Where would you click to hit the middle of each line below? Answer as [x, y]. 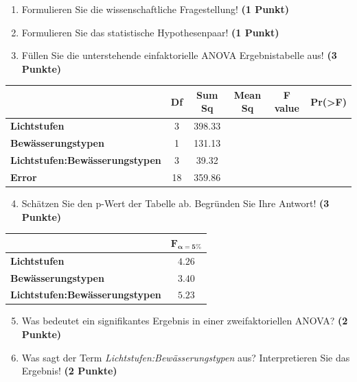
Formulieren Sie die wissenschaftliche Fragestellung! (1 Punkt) [156, 9]
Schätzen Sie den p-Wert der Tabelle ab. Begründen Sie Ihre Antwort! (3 [175, 203]
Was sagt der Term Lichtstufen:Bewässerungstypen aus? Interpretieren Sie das [186, 357]
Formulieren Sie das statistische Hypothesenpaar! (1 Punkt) [150, 32]
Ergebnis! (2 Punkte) [69, 371]
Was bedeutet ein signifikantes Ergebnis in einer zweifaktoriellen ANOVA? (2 [185, 321]
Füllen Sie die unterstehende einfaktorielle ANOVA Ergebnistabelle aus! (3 [179, 55]
